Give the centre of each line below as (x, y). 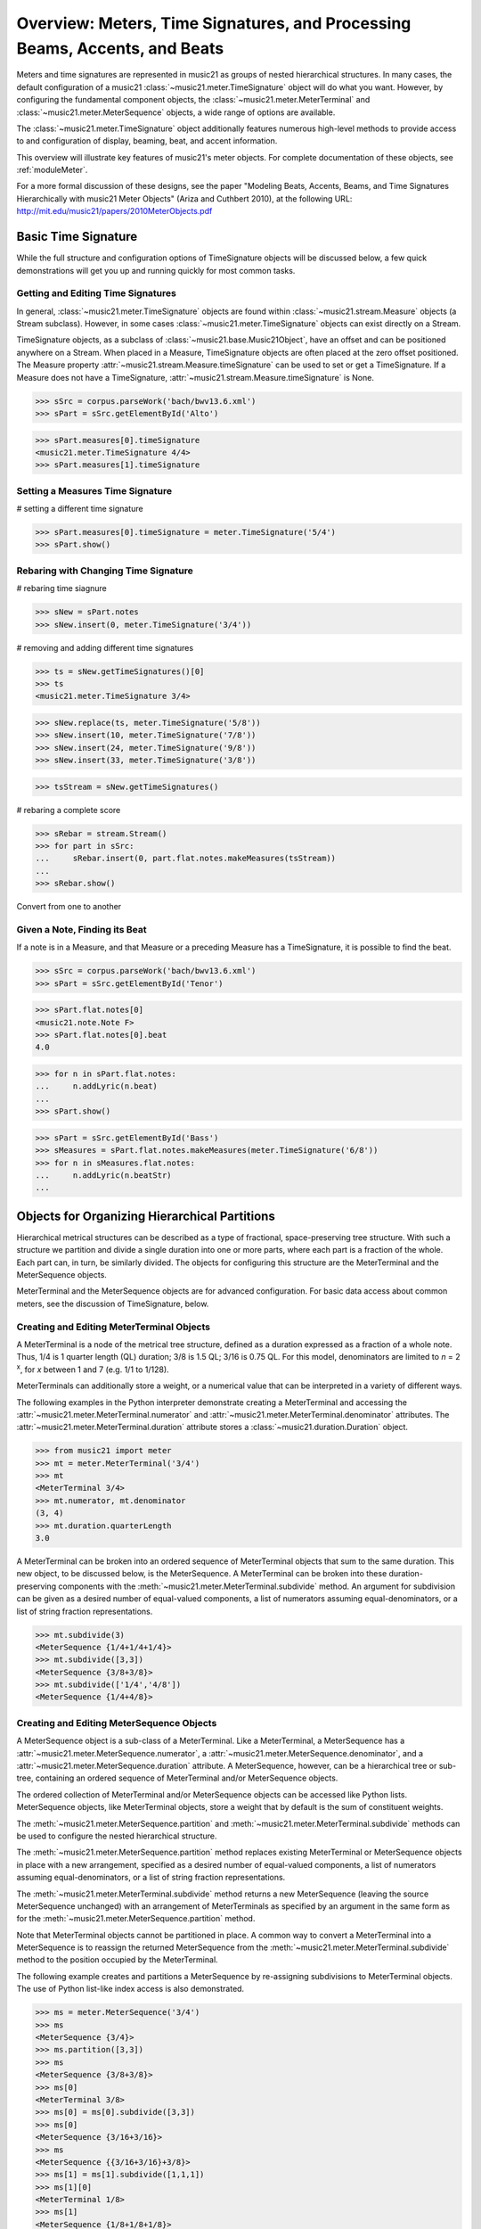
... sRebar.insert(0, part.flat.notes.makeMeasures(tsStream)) (186, 859)
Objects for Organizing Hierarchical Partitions (146, 1216)
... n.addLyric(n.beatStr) (104, 1175)
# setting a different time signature (80, 509)
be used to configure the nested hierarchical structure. (117, 1836)
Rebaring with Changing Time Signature (105, 571)
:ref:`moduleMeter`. (52, 170)
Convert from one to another (69, 907)
